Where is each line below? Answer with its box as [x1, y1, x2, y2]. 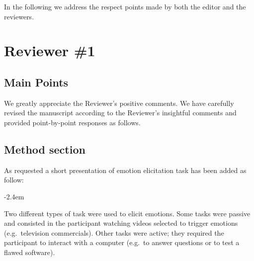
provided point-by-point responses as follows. [4, 117, 141, 127]
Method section [4, 141, 85, 157]
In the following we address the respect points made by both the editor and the [4, 1, 246, 11]
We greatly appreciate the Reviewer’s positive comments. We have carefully [4, 97, 234, 108]
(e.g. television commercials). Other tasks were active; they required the [4, 227, 224, 238]
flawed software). [4, 247, 55, 257]
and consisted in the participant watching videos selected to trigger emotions [4, 218, 238, 228]
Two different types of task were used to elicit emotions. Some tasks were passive [4, 208, 251, 218]
